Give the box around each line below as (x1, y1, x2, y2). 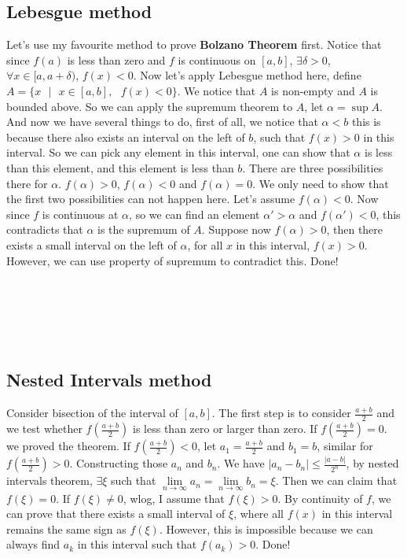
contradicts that (6, 221, 83, 238)
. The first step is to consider (211, 405, 351, 421)
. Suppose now (201, 221, 271, 238)
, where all (233, 505, 284, 522)
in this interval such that (77, 536, 197, 552)
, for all (187, 236, 223, 253)
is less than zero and (67, 51, 166, 68)
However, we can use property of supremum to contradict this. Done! (6, 252, 339, 268)
